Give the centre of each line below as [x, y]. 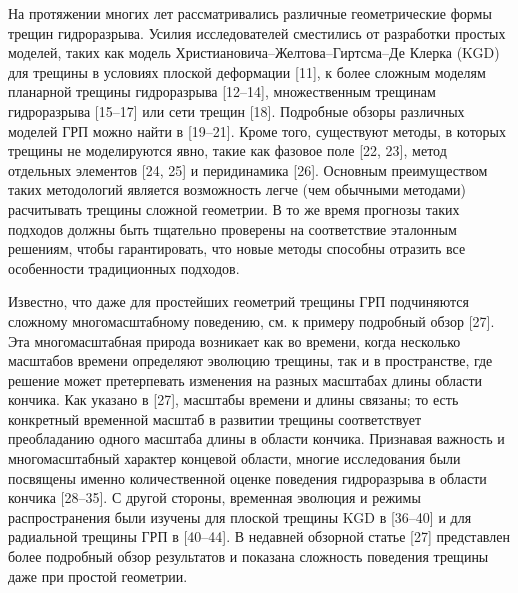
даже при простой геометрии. [98, 575]
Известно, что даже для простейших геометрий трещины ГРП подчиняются [238, 301]
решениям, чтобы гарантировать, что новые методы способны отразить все [237, 248]
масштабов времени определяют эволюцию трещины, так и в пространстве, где [250, 360]
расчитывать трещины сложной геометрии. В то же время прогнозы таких [234, 208]
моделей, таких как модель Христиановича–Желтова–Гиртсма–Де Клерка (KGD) [254, 52]
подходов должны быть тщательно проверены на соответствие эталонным [232, 228]
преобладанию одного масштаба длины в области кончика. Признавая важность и [256, 438]
